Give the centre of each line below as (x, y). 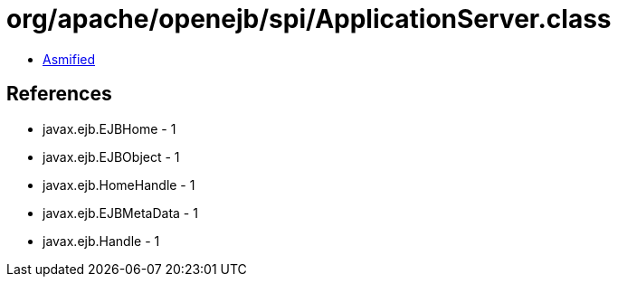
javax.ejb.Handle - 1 (101, 241)
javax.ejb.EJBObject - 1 (111, 156)
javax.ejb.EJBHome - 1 (109, 128)
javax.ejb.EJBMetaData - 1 (120, 213)
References (59, 94)
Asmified (69, 59)
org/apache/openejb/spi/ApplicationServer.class (309, 19)
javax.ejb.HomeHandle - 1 (119, 185)
